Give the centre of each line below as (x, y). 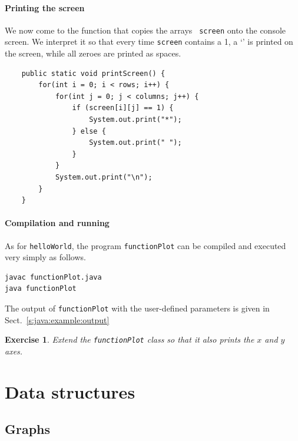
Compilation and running (57, 223)
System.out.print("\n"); (104, 178)
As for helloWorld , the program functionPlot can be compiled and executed (145, 245)
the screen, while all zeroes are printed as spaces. (93, 53)
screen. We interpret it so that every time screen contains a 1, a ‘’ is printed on (149, 42)
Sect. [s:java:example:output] (57, 319)
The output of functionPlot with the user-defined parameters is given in (137, 308)
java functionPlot (41, 289)
